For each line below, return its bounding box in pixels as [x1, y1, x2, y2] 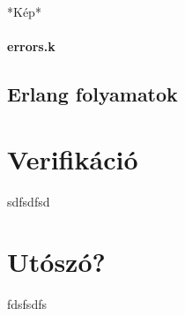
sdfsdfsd [7, 192, 50, 210]
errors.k [7, 37, 55, 56]
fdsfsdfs [7, 295, 47, 313]
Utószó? [7, 244, 106, 280]
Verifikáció [7, 140, 138, 177]
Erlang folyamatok [7, 80, 178, 108]
